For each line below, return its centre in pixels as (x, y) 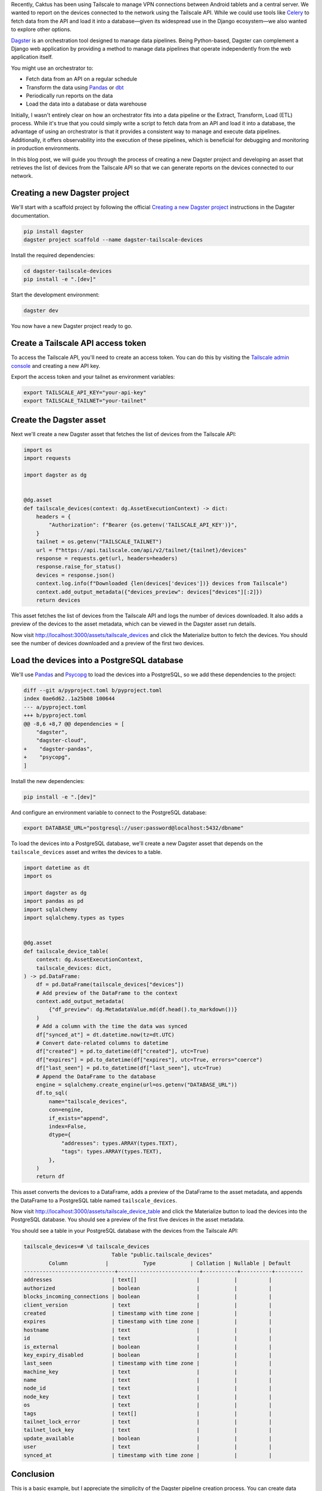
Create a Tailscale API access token (79, 343)
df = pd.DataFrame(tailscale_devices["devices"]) (110, 985)
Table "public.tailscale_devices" (162, 1255)
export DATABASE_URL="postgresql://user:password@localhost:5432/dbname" (134, 828)
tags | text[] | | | (148, 1413)
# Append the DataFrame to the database (96, 1076)
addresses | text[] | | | (148, 1280)
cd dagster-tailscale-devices (68, 271)
